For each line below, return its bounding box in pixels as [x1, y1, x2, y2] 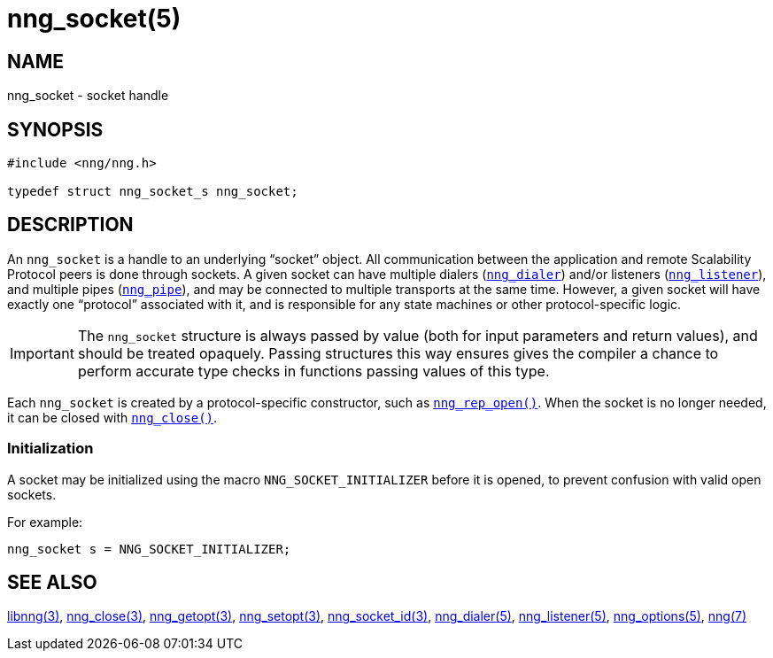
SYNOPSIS [7, 118, 104, 141]
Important [10, 344, 74, 362]
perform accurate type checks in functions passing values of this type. [77, 361, 550, 380]
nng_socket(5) [7, 4, 182, 34]
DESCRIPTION [7, 213, 134, 236]
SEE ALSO [7, 571, 97, 594]
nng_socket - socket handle [7, 88, 169, 104]
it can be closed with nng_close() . [7, 409, 218, 425]
